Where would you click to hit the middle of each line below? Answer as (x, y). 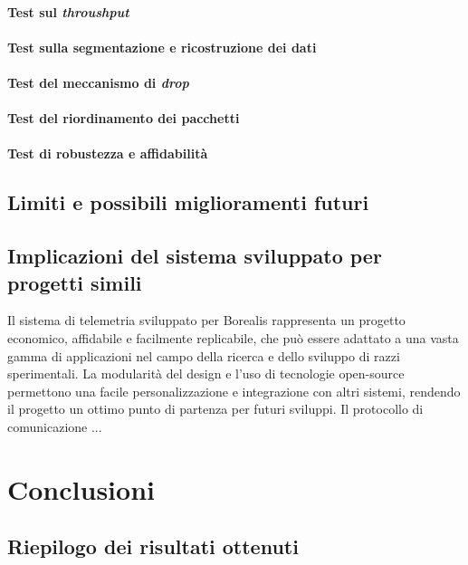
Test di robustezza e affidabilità (108, 153)
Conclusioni (81, 488)
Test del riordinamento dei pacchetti (124, 118)
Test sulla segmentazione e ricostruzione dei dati (162, 47)
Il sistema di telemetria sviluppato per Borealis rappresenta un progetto (206, 320)
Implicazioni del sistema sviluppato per (195, 256)
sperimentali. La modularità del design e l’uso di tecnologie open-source (206, 373)
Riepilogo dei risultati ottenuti (153, 546)
